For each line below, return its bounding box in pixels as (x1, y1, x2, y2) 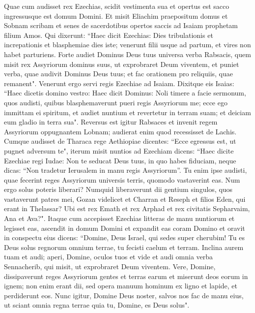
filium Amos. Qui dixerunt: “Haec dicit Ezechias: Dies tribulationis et (4, 30, 213, 40)
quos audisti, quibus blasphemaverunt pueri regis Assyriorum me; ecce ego (4, 97, 227, 107)
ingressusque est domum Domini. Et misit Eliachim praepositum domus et (4, 10, 228, 21)
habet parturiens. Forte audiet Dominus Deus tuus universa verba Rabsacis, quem (4, 49, 251, 59)
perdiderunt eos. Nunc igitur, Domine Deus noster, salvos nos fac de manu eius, (4, 290, 244, 300)
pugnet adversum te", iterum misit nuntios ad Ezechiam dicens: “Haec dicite (4, 145, 234, 156)
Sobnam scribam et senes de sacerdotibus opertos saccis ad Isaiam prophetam (4, 20, 238, 31)
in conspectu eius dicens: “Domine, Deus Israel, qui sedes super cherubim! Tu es (4, 232, 245, 243)
